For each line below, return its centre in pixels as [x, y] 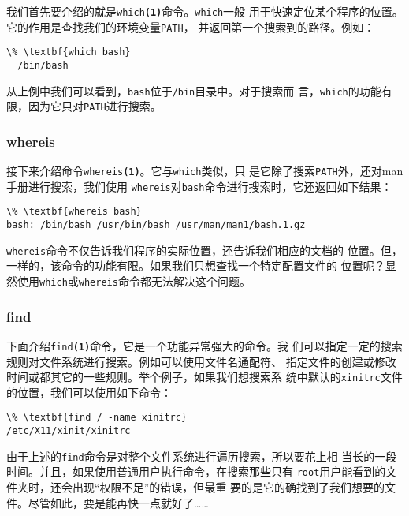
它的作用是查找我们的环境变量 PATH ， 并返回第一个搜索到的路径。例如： [191, 26]
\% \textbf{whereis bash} [74, 212]
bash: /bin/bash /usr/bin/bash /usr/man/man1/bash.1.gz [156, 225]
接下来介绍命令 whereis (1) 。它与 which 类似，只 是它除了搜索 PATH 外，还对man [205, 171]
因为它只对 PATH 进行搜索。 [95, 106]
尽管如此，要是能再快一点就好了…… [118, 502]
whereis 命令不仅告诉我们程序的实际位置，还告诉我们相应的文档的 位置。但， [204, 250]
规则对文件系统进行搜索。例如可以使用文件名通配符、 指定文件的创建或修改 [201, 361]
